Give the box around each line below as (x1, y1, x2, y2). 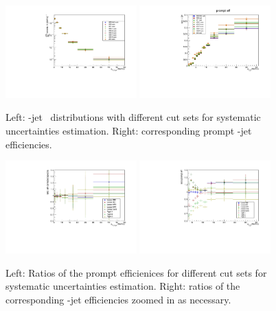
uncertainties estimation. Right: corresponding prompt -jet (5, 124, 252, 138)
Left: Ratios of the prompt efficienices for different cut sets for (5, 265, 267, 279)
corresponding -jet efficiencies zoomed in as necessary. (5, 292, 231, 306)
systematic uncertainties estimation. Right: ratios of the (5, 279, 240, 293)
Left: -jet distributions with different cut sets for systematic (5, 110, 261, 124)
